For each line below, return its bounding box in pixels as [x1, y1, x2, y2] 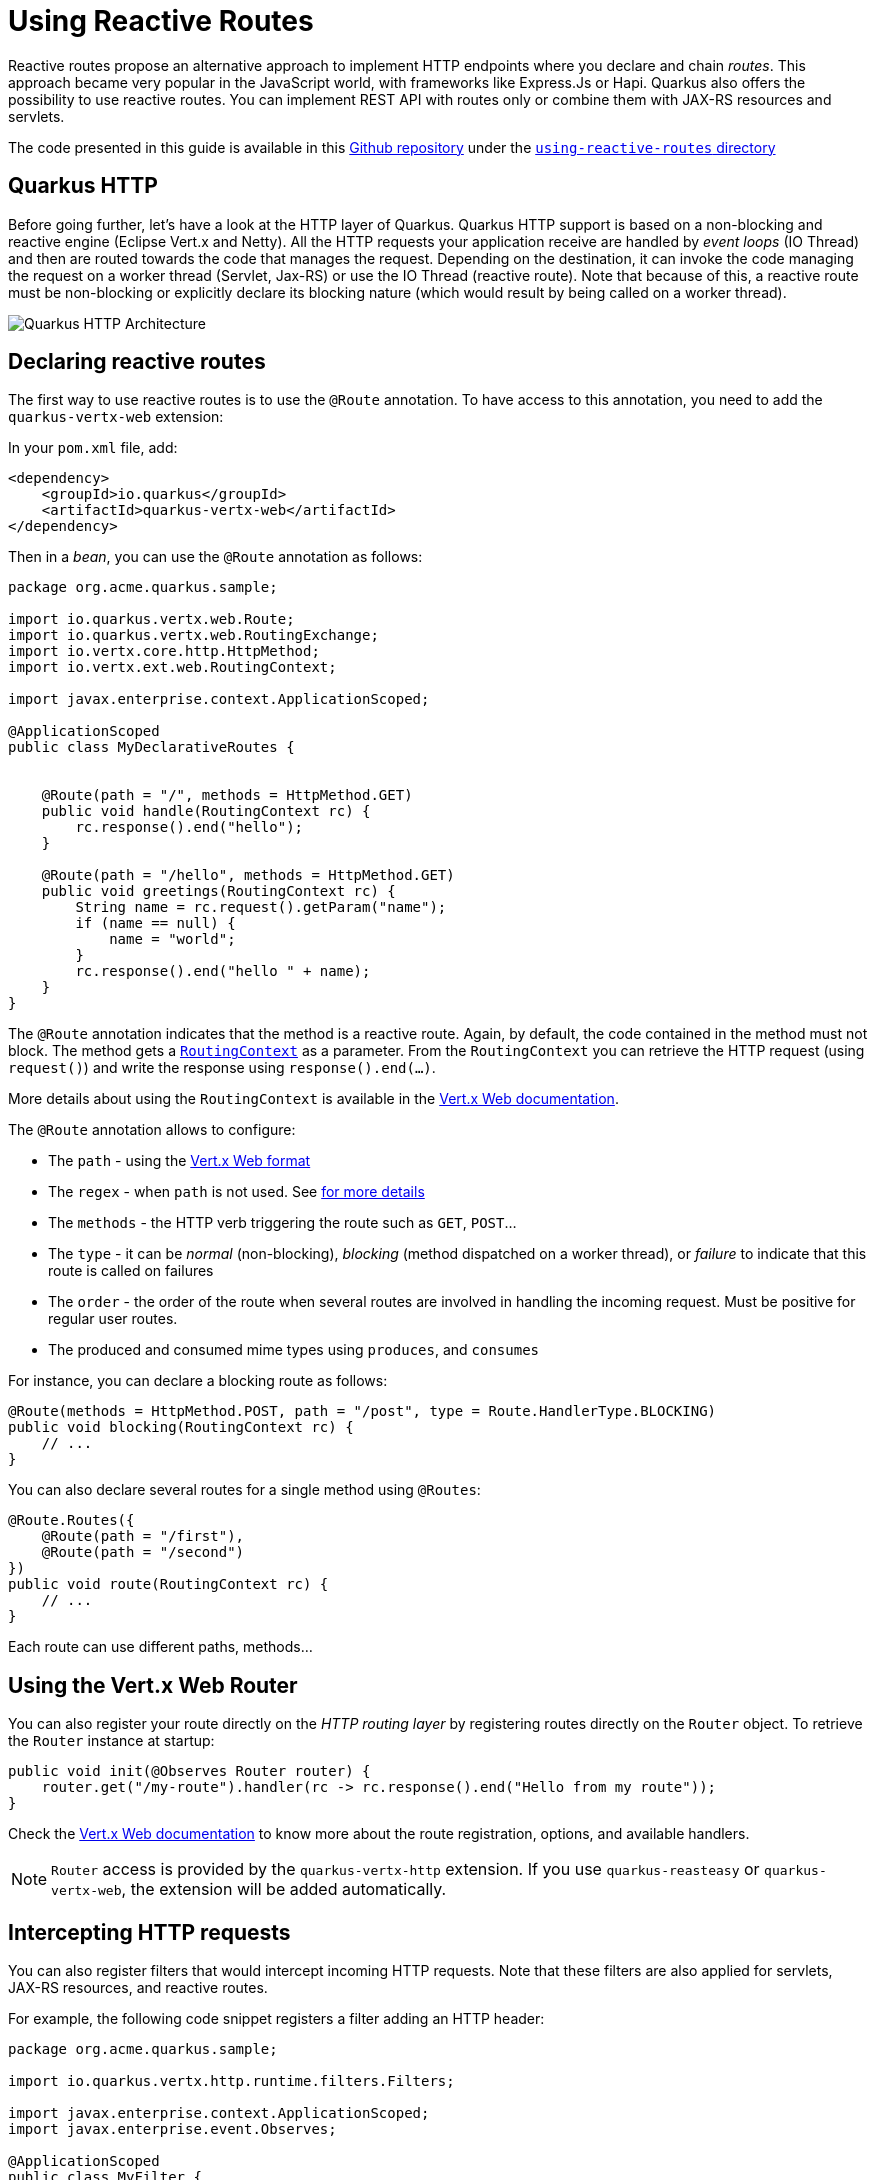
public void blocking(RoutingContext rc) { [8, 1419, 354, 1436]
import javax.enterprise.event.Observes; [8, 2121, 337, 2138]
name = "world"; [109, 931, 236, 948]
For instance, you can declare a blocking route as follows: [8, 1372, 388, 1390]
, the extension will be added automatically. [121, 1879, 447, 1900]
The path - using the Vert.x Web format [48, 1152, 311, 1170]
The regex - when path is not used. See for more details [48, 1183, 425, 1201]
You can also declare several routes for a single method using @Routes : [8, 1481, 481, 1499]
